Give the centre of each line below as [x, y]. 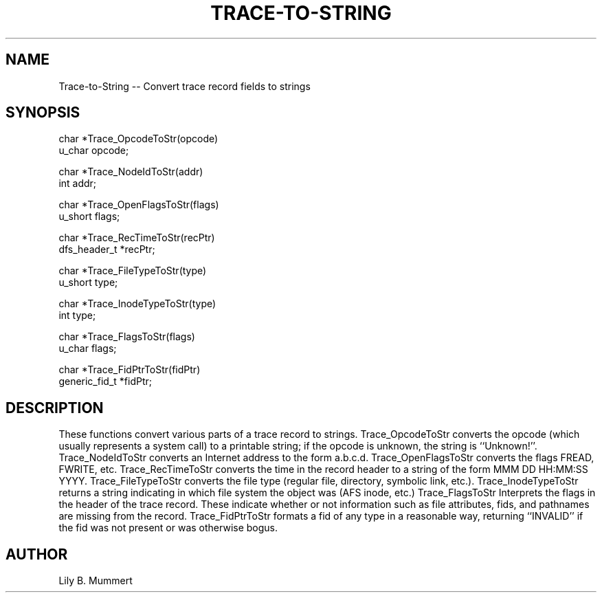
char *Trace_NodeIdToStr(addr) [131, 172]
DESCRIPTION [55, 408]
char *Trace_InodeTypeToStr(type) [137, 304]
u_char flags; [88, 348]
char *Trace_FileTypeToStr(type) [133, 271]
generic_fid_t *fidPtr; [105, 381]
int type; [77, 315]
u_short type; [88, 283]
